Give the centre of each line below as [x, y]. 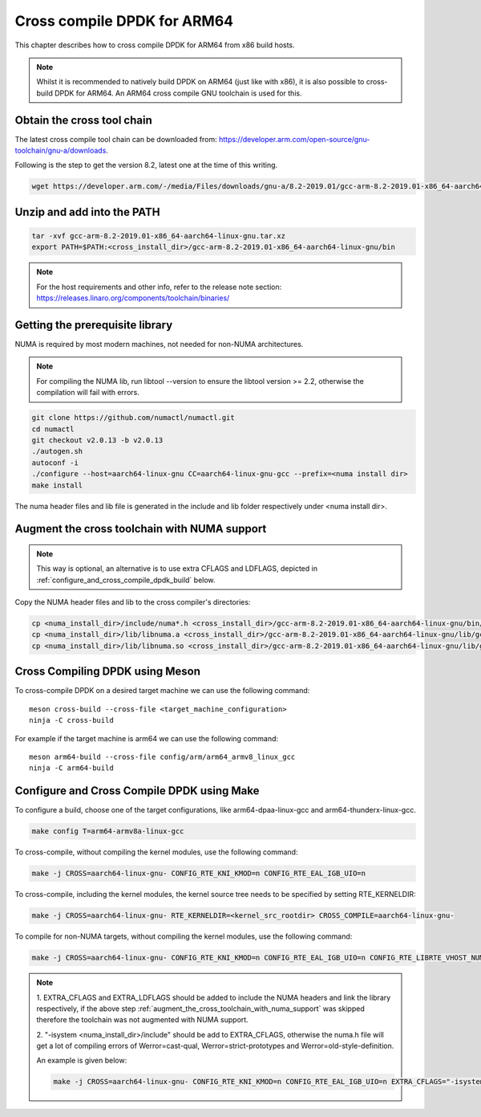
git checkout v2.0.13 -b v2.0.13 [97, 440]
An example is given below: [82, 1061]
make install [57, 485]
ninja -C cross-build [71, 720]
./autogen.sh [57, 451]
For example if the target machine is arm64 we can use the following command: [147, 738]
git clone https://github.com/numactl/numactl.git [133, 418]
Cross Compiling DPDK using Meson [107, 672]
